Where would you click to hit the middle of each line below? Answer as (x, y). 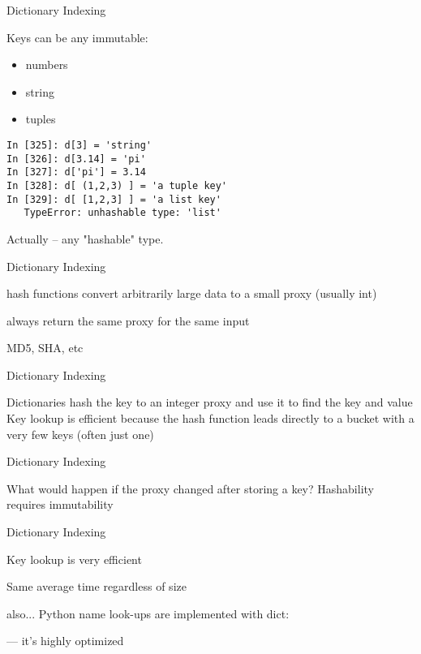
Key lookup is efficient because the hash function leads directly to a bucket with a (210, 418)
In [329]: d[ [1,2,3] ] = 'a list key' (114, 199)
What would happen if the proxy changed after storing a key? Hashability (190, 488)
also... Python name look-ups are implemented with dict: (148, 613)
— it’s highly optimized (65, 641)
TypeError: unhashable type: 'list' (122, 213)
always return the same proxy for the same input (128, 320)
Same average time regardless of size (97, 586)
